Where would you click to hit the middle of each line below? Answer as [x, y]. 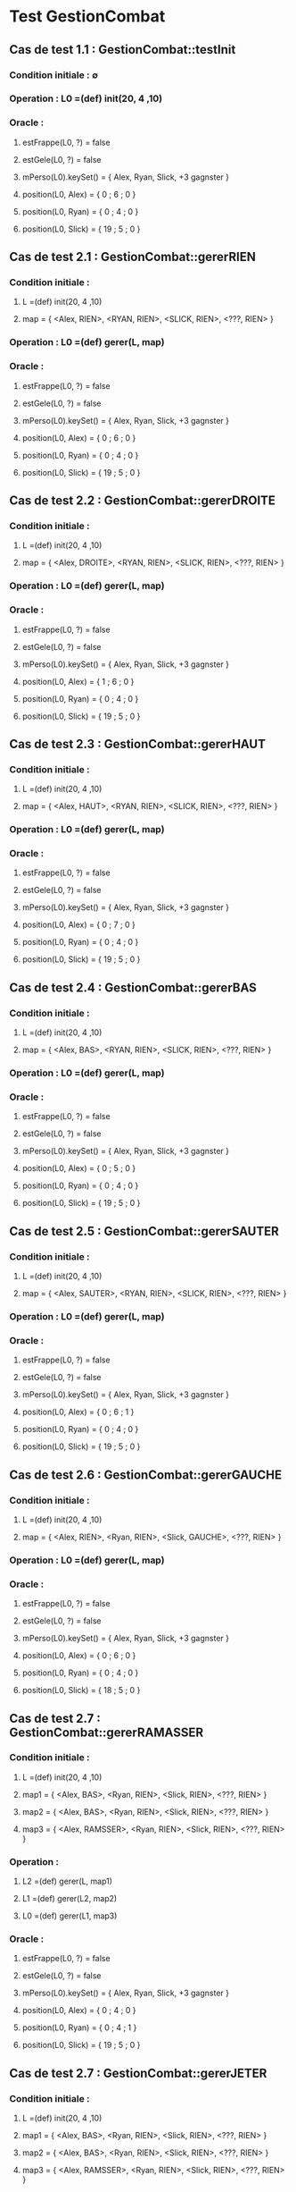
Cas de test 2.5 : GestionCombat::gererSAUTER [144, 1231]
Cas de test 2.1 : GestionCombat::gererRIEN [132, 257]
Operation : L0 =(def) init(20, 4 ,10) [86, 98]
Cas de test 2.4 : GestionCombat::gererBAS [133, 987]
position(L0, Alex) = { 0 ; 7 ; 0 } [79, 925]
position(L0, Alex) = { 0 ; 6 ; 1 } [78, 1412]
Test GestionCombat [87, 17]
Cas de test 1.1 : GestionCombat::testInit [123, 50]
